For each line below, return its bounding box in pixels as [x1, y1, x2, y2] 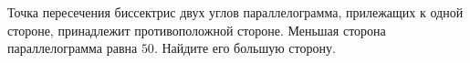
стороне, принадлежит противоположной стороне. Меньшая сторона [7, 20, 386, 39]
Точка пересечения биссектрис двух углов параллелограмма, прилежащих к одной [7, 3, 464, 21]
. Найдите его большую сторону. [153, 38, 336, 58]
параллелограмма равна [7, 38, 138, 58]
